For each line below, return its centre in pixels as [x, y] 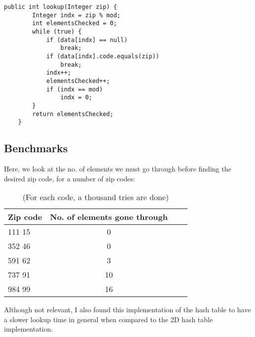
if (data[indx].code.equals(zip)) [103, 56]
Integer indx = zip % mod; [76, 15]
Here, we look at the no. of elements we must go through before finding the [118, 169]
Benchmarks [36, 148]
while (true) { [57, 31]
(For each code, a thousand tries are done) [96, 197]
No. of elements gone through [109, 217]
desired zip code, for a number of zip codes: [70, 178]
